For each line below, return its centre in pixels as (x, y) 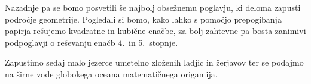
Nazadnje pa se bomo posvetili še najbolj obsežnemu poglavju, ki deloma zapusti (153, 7)
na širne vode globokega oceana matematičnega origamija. (111, 74)
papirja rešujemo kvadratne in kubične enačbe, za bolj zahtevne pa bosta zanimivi (155, 31)
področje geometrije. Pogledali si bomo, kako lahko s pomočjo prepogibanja (143, 19)
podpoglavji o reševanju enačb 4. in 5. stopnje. (92, 42)
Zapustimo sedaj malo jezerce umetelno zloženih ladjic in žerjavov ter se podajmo (154, 62)
